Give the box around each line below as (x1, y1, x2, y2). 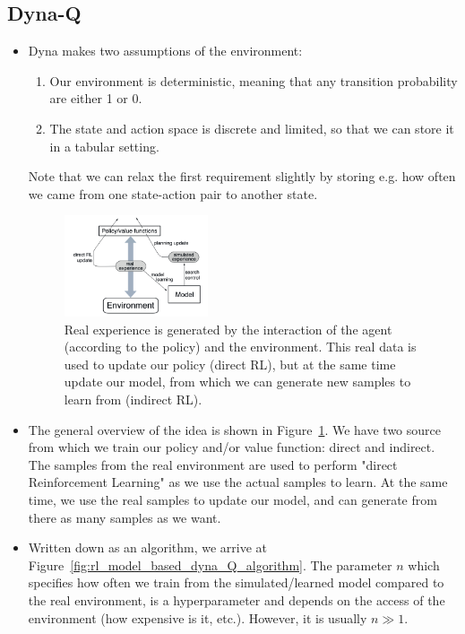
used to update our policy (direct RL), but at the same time (64, 354, 396, 373)
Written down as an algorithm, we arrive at (28, 538, 268, 557)
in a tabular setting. (49, 136, 159, 155)
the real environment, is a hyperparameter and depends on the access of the (28, 590, 445, 609)
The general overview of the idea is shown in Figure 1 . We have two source (28, 420, 441, 439)
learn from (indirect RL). (64, 390, 202, 409)
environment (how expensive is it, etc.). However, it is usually (28, 608, 367, 627)
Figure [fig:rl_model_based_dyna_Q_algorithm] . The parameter (28, 555, 392, 574)
